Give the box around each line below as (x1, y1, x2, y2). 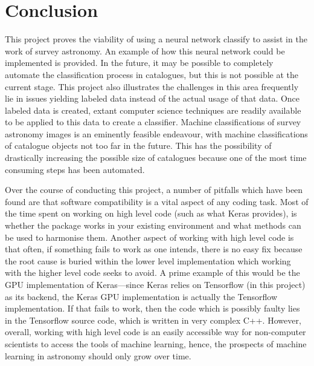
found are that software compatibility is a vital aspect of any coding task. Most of (5, 195, 309, 208)
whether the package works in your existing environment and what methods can (5, 219, 301, 232)
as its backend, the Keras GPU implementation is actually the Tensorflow (5, 290, 278, 302)
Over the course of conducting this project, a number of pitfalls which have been (5, 183, 303, 196)
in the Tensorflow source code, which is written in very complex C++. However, (5, 313, 301, 326)
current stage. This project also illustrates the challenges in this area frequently (5, 80, 299, 93)
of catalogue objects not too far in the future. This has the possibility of (5, 139, 272, 152)
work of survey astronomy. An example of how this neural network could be (5, 44, 285, 57)
